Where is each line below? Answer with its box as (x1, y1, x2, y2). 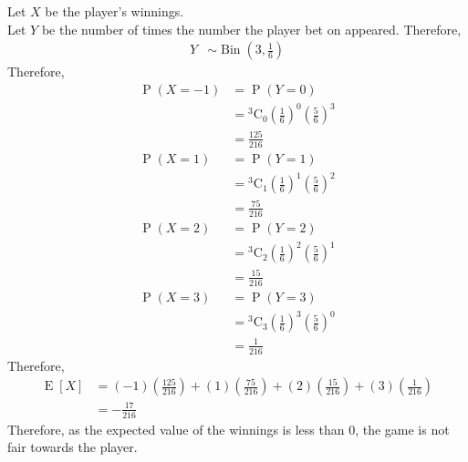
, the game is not (355, 419, 450, 438)
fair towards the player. (7, 437, 138, 457)
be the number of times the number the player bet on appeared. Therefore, (41, 19, 462, 38)
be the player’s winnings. (45, 2, 184, 20)
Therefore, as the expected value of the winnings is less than (7, 419, 345, 438)
